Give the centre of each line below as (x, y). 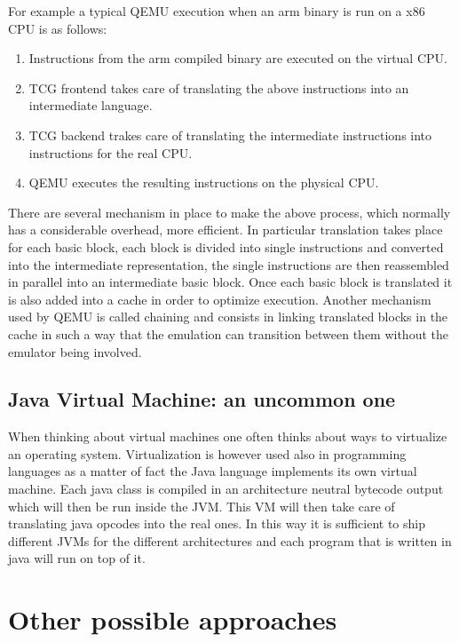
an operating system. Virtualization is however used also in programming (207, 453)
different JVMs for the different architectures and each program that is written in (230, 540)
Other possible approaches (173, 619)
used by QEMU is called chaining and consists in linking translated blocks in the (228, 317)
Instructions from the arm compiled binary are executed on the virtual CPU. (238, 58)
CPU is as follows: (58, 28)
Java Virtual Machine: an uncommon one (202, 399)
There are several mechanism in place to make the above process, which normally (229, 212)
